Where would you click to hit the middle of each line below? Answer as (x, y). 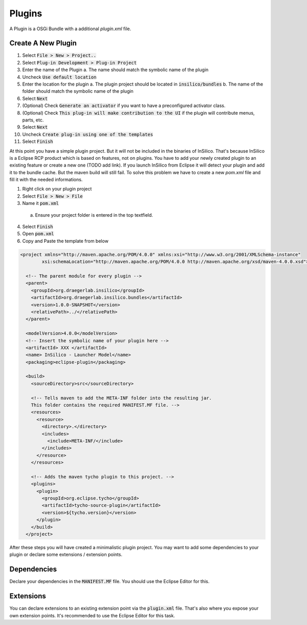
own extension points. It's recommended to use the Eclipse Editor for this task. (92, 615)
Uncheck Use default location (59, 77)
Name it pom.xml (40, 203)
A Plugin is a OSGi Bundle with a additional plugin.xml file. (70, 29)
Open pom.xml (38, 234)
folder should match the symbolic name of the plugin (78, 91)
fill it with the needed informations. (46, 180)
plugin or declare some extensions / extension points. (66, 555)
